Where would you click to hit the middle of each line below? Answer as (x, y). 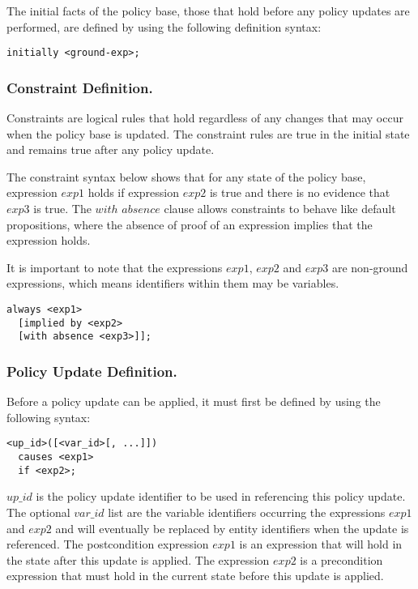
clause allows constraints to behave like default (280, 209)
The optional (38, 512)
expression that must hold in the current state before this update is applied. (195, 576)
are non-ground (370, 267)
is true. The (62, 209)
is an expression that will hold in (321, 544)
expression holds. (49, 240)
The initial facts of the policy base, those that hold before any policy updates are (208, 11)
